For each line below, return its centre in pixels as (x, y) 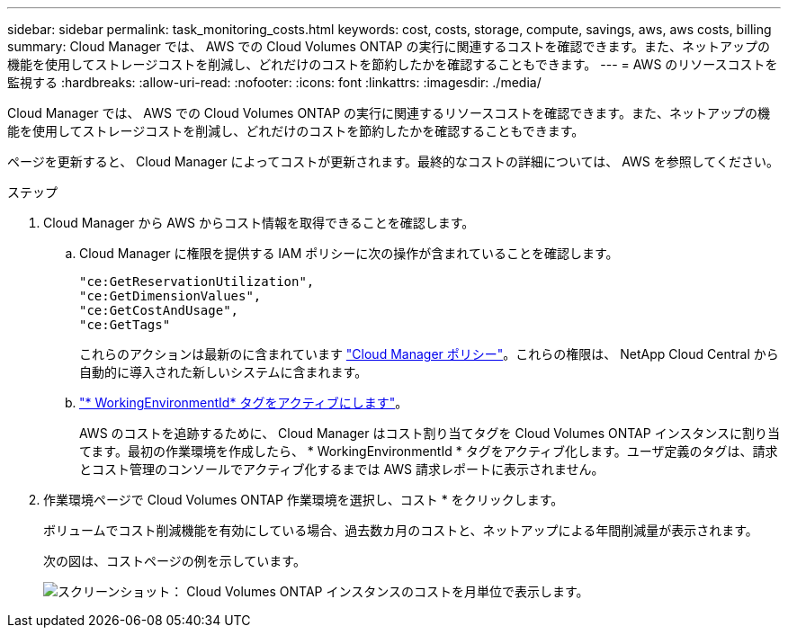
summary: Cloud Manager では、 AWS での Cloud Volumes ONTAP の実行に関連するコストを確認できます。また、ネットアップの (389, 46)
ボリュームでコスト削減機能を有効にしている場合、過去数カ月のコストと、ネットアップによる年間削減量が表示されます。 (401, 530)
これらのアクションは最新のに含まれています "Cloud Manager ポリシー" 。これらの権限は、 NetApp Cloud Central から (429, 354)
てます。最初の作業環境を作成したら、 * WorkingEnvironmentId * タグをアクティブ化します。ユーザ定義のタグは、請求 (429, 451)
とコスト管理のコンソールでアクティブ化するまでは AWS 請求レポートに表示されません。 (342, 469)
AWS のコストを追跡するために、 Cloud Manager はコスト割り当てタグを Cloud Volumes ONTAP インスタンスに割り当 (430, 433)
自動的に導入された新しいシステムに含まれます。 (224, 372)
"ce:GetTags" (125, 325)
